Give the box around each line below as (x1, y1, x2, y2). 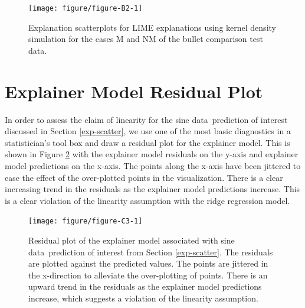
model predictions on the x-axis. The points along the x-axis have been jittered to (5, 159, 301, 171)
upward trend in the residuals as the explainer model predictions (28, 280, 262, 293)
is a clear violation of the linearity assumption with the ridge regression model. (5, 194, 290, 206)
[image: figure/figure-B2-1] (28, 4, 143, 12)
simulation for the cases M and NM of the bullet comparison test (28, 33, 263, 45)
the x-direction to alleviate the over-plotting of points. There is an (28, 268, 268, 281)
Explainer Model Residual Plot (5, 79, 263, 103)
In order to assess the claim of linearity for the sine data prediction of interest (5, 113, 288, 125)
